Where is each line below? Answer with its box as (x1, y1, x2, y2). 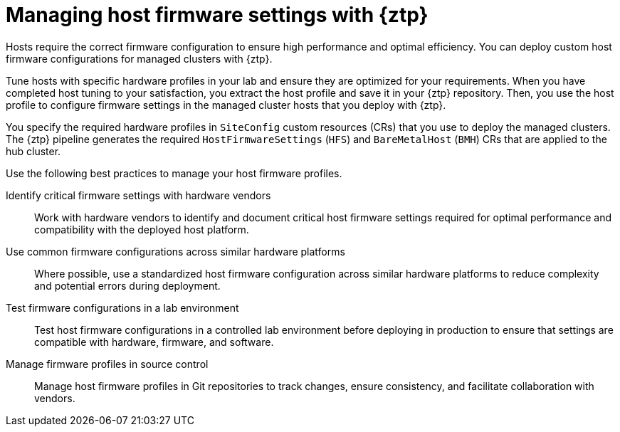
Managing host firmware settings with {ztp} (6, 3, 429, 27)
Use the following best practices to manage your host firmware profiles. (6, 167, 342, 179)
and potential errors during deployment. (34, 279, 221, 292)
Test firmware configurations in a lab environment (6, 301, 239, 314)
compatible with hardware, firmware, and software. (34, 335, 274, 348)
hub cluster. (6, 144, 61, 157)
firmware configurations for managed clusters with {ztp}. (6, 52, 273, 65)
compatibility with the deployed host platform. (34, 223, 249, 236)
